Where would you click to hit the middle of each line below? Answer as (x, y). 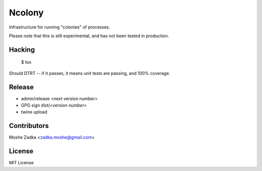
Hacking (22, 50)
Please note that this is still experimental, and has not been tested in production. (89, 36)
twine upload (34, 112)
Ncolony (26, 13)
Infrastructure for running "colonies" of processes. (59, 27)
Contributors (29, 126)
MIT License (21, 163)
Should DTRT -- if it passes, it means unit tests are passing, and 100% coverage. (90, 73)
